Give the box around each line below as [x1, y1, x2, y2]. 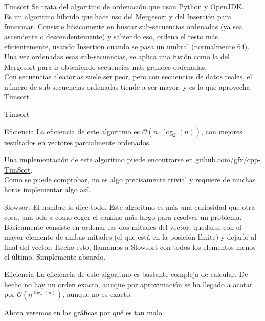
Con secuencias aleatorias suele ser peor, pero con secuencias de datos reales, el [4, 71, 252, 82]
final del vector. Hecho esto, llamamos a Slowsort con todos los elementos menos [4, 241, 256, 252]
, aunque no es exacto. [62, 289, 132, 299]
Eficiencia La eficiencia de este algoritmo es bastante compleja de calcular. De [4, 269, 248, 280]
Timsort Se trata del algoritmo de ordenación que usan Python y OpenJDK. [4, 1, 244, 11]
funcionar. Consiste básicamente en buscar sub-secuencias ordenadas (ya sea [4, 21, 242, 32]
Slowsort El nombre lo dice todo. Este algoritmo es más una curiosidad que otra [4, 201, 255, 212]
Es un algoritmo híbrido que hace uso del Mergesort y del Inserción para [4, 11, 232, 22]
